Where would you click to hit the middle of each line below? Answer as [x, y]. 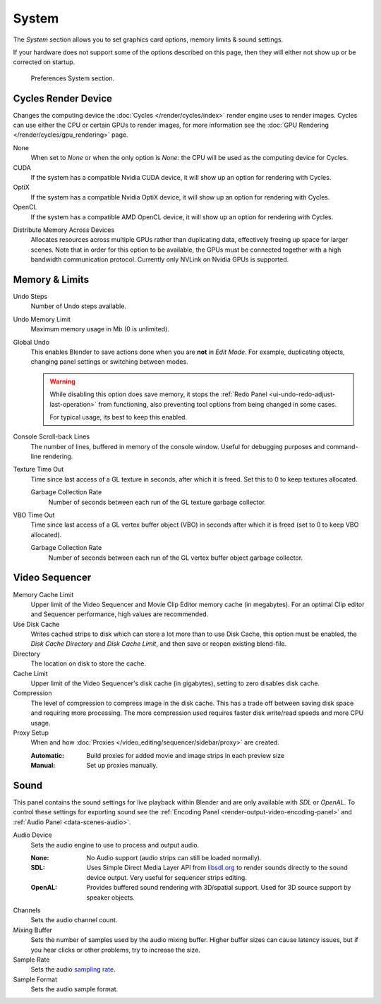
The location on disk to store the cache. [88, 663]
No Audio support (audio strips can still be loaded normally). [174, 858]
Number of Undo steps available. [79, 306]
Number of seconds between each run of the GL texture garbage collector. [157, 502]
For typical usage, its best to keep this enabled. [118, 417]
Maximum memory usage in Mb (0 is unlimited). [100, 329]
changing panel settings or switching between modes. [109, 362]
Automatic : [48, 755]
